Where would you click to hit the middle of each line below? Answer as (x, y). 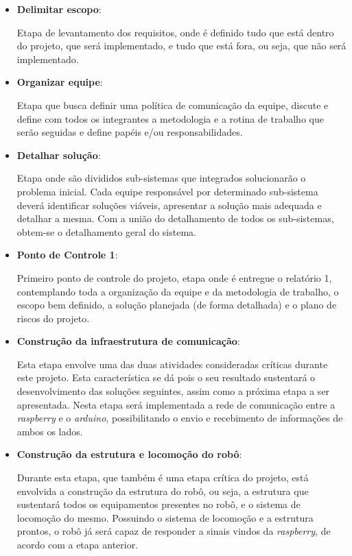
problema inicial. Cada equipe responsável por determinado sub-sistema (167, 191)
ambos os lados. (50, 431)
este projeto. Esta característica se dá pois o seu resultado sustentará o (166, 377)
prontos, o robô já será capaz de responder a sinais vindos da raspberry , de (174, 531)
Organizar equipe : (60, 82)
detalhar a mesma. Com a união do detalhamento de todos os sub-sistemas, (175, 218)
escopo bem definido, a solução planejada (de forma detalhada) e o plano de (177, 305)
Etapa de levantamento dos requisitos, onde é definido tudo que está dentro (175, 32)
